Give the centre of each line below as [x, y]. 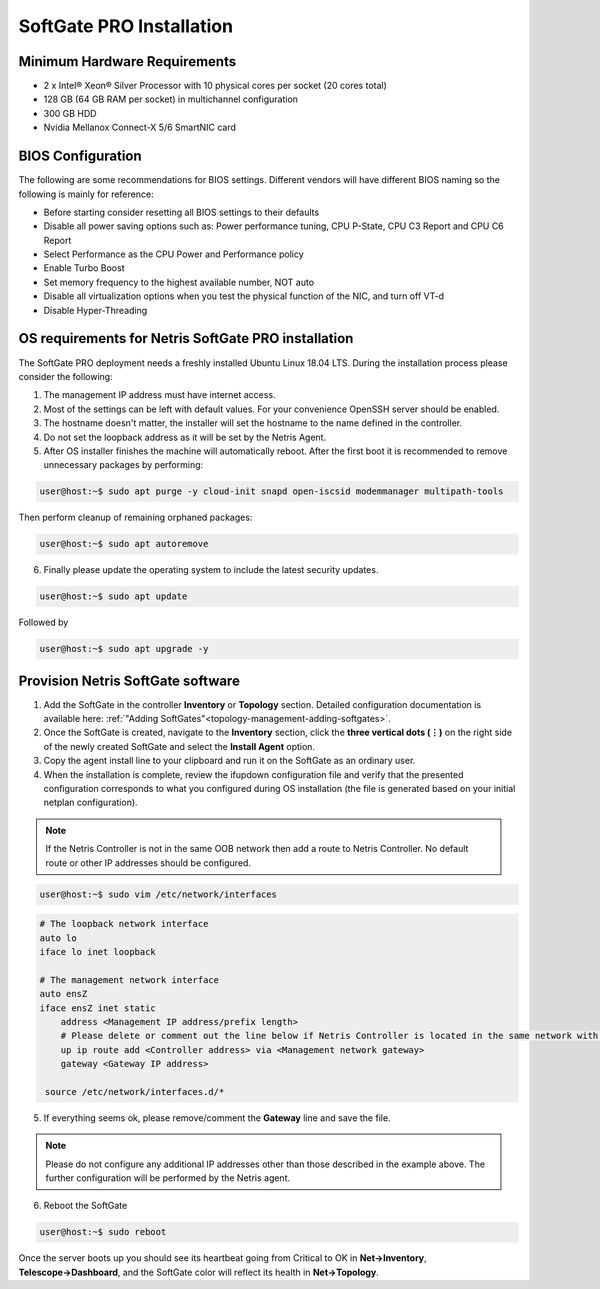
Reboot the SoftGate [85, 1206]
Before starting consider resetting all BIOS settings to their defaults [181, 212]
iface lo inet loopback [98, 951]
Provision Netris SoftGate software [129, 680]
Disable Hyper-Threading [95, 310]
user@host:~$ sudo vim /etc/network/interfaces [158, 894]
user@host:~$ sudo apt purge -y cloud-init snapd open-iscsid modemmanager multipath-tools [271, 491]
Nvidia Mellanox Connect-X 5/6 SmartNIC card [140, 127]
